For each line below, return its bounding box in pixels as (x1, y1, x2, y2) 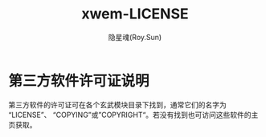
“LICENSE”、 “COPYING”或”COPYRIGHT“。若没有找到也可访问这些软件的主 (8, 110, 259, 119)
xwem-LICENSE (81, 5, 189, 23)
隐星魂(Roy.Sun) (108, 32, 162, 42)
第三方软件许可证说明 (8, 71, 150, 90)
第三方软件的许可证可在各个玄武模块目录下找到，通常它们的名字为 (8, 99, 227, 109)
